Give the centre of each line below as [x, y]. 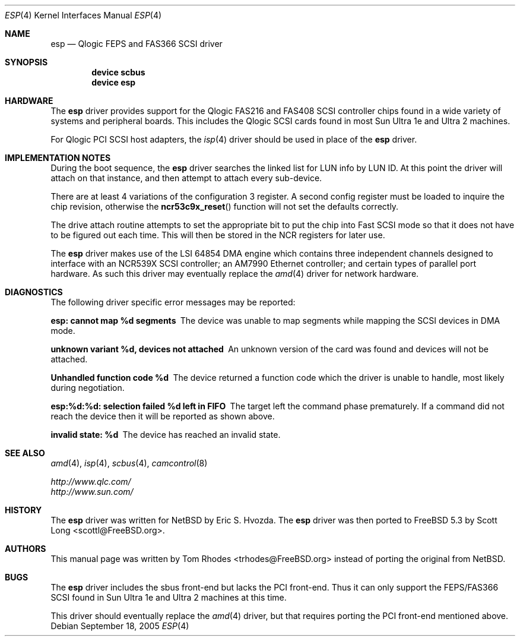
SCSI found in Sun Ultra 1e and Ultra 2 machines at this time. [169, 597]
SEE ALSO [25, 453]
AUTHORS [26, 549]
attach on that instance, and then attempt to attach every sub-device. [186, 178]
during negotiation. [88, 388]
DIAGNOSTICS [34, 292]
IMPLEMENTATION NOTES [58, 158]
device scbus [118, 72]
